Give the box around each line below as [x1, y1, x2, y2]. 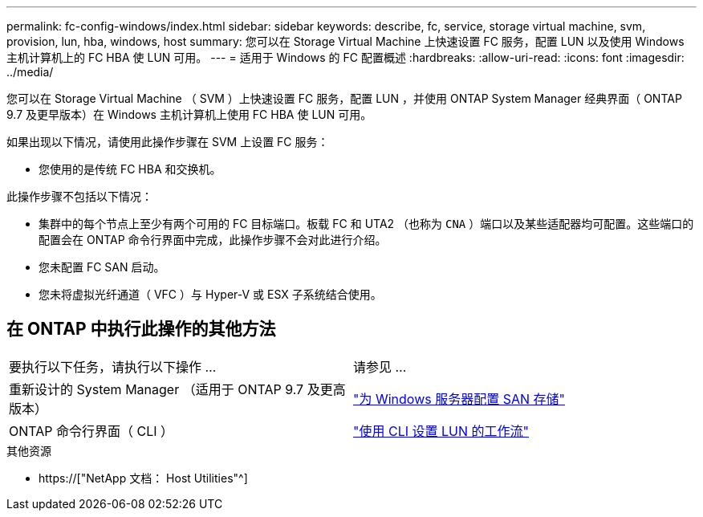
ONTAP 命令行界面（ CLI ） [9, 422, 174, 439]
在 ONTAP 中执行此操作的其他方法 [6, 319, 276, 340]
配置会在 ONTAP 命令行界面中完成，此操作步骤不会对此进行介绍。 [39, 233, 387, 246]
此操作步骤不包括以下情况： [6, 189, 152, 203]
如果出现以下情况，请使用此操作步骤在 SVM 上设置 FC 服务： [6, 135, 329, 149]
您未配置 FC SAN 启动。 [39, 260, 165, 274]
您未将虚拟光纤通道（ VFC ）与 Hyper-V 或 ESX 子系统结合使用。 [39, 287, 382, 301]
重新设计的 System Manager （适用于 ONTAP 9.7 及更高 [9, 381, 346, 397]
